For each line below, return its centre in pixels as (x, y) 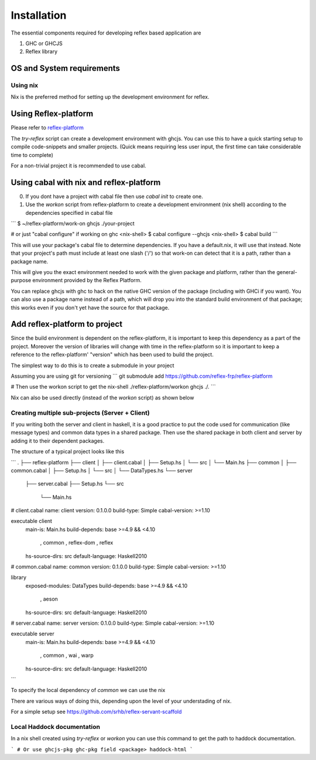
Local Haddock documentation (56, 727)
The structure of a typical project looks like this (68, 451)
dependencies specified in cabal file (69, 213)
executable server (33, 634)
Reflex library (42, 52)
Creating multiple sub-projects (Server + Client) (80, 413)
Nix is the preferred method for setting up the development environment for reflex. (110, 97)
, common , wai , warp (67, 655)
